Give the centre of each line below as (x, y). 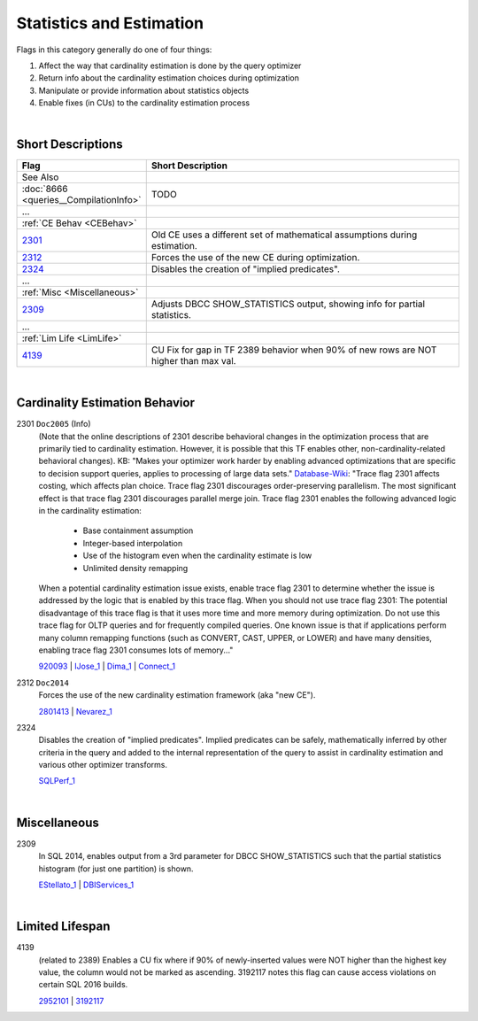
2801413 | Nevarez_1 (75, 711)
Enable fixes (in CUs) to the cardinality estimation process (144, 103)
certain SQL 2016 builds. (83, 985)
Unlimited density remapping (135, 568)
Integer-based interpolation (133, 543)
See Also (40, 177)
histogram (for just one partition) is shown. (116, 869)
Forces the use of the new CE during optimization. (255, 258)
